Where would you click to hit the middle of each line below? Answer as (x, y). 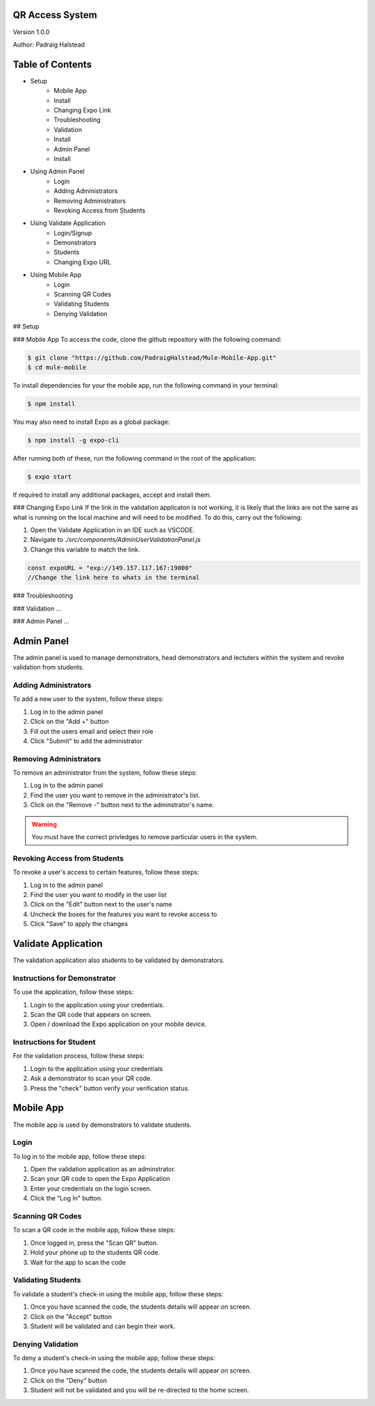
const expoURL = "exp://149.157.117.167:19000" (110, 568)
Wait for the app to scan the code (78, 1262)
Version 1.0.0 (31, 32)
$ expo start (50, 477)
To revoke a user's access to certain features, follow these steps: (106, 872)
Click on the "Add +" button (69, 722)
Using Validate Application (68, 223)
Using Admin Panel (57, 172)
